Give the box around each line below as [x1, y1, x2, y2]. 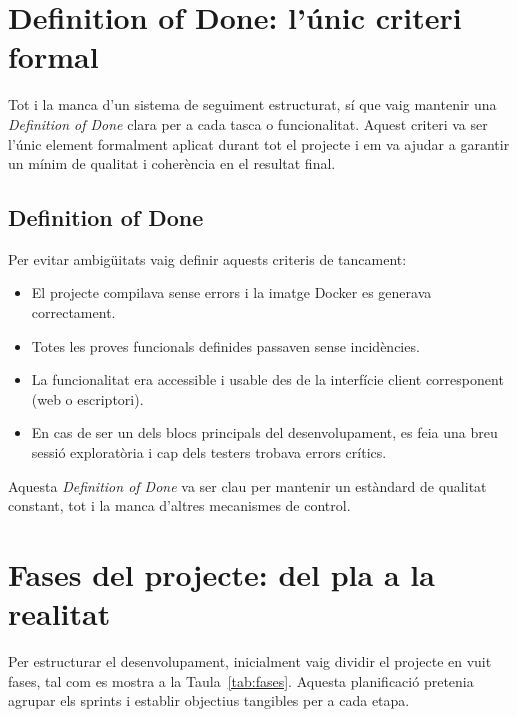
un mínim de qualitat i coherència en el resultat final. [8, 153, 336, 174]
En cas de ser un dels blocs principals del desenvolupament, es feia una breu [31, 422, 498, 443]
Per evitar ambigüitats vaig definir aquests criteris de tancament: [8, 248, 407, 269]
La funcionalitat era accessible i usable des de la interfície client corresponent [31, 369, 504, 390]
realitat [8, 593, 111, 634]
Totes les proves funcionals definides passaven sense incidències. [31, 335, 420, 356]
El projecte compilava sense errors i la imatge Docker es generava [31, 282, 432, 303]
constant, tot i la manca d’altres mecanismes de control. [8, 495, 351, 516]
